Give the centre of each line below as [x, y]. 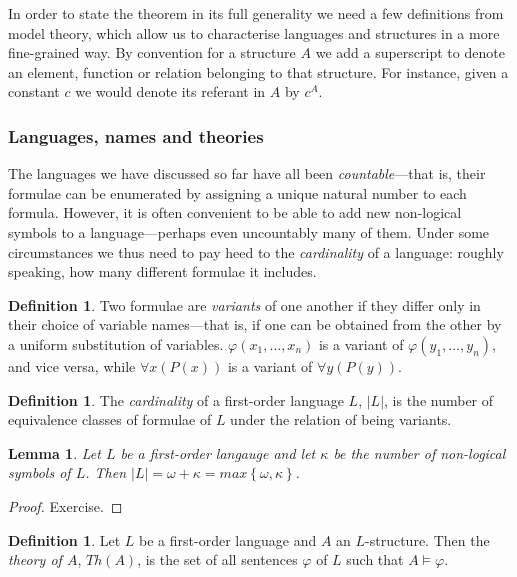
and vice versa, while [72, 365]
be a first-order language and [228, 539]
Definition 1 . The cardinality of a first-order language [176, 399]
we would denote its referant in [170, 91]
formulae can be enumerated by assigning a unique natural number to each [237, 192]
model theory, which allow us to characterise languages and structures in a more [254, 32]
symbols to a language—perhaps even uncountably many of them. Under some [249, 231]
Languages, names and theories [136, 135]
